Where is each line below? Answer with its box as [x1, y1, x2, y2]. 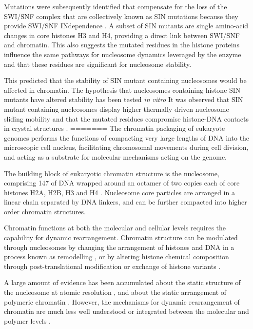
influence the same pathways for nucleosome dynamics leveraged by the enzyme [4, 49, 241, 59]
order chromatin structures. [4, 206, 86, 216]
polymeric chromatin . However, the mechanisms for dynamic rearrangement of [4, 296, 240, 307]
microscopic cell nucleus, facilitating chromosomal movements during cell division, [4, 142, 249, 152]
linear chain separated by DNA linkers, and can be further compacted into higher [4, 197, 247, 207]
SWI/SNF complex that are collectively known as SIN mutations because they [4, 11, 238, 21]
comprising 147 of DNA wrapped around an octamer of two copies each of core [4, 178, 240, 188]
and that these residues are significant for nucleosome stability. [4, 59, 192, 69]
